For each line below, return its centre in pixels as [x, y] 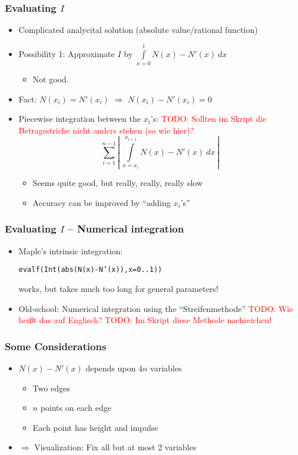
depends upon [111, 368]
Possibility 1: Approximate [67, 53]
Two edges [51, 388]
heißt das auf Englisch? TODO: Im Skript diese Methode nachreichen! [145, 320]
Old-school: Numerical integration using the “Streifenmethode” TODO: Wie [156, 308]
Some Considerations [56, 346]
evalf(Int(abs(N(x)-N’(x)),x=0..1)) [90, 270]
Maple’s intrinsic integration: [71, 250]
